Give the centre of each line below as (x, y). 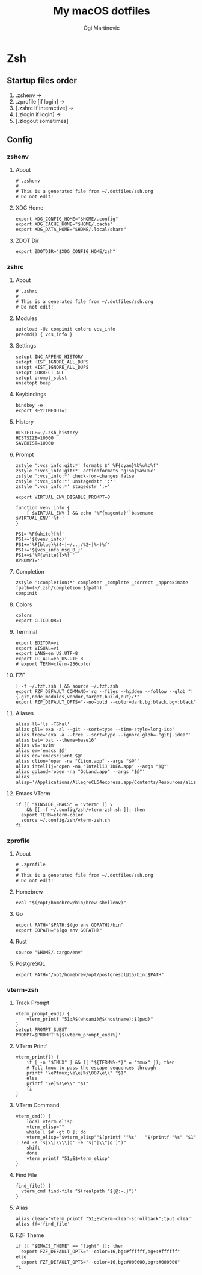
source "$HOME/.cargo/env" (49, 953)
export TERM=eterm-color (52, 815)
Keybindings (31, 394)
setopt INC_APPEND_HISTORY (49, 357)
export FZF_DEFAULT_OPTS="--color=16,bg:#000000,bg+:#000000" (101, 1262)
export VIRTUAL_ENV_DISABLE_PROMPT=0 (63, 497)
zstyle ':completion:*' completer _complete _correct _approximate (102, 583)
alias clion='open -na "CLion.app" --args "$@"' (78, 761)
